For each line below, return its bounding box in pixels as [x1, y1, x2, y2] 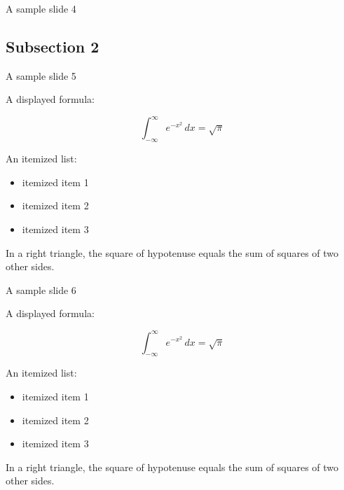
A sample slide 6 [6, 282, 76, 297]
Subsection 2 [6, 35, 99, 57]
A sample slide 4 [6, 1, 76, 15]
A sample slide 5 [6, 68, 76, 83]
